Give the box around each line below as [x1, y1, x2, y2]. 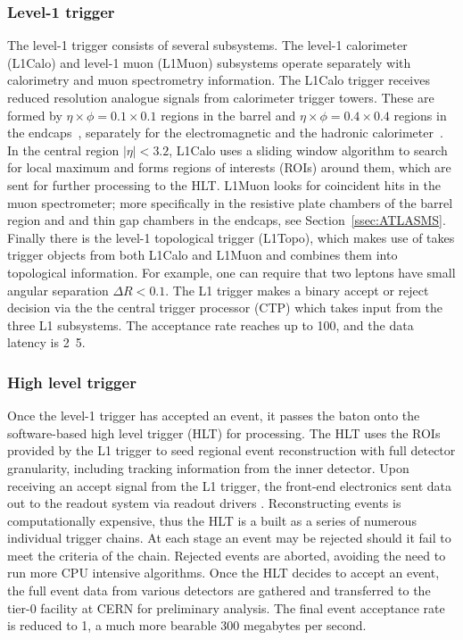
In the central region [7, 140, 120, 159]
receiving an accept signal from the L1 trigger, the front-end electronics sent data [7, 476, 452, 495]
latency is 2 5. [7, 333, 86, 352]
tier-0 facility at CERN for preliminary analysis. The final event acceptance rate [7, 598, 445, 617]
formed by [7, 105, 62, 124]
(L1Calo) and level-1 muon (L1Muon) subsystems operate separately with [7, 53, 411, 71]
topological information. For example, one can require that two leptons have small [7, 262, 456, 281]
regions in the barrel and [161, 105, 296, 124]
